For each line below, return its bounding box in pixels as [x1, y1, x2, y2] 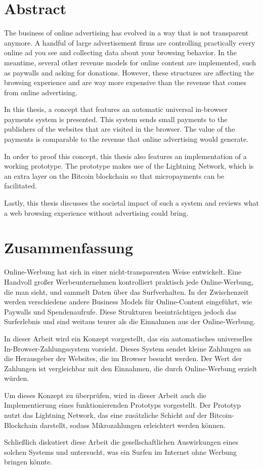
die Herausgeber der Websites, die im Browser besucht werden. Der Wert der [4, 353, 242, 364]
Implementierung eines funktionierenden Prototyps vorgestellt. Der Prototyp [4, 400, 241, 410]
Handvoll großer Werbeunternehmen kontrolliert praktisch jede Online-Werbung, [4, 276, 254, 287]
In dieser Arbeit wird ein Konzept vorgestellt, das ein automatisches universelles [4, 333, 253, 343]
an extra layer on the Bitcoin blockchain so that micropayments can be [4, 170, 225, 181]
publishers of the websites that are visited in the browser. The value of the [4, 124, 235, 134]
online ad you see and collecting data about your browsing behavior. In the [4, 47, 237, 58]
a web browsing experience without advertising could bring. [4, 207, 189, 218]
